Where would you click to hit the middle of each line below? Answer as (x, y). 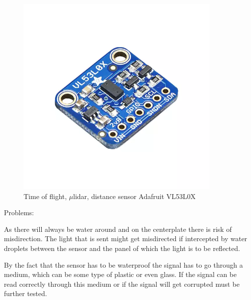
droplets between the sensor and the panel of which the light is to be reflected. (122, 248)
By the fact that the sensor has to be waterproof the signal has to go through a (124, 264)
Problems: (19, 212)
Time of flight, (45, 196)
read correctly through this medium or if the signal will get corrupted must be (122, 284)
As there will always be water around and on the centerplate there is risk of (118, 229)
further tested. (26, 293)
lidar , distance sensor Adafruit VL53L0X (135, 196)
